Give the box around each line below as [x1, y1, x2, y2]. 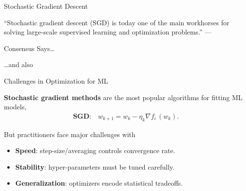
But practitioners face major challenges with [4, 129, 136, 139]
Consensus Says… [4, 43, 55, 53]
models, [4, 102, 27, 112]
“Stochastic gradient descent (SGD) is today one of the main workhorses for [4, 17, 230, 27]
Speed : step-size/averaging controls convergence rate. [15, 145, 175, 156]
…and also [4, 59, 33, 69]
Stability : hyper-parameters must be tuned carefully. [15, 161, 175, 172]
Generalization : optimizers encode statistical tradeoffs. [15, 178, 183, 188]
